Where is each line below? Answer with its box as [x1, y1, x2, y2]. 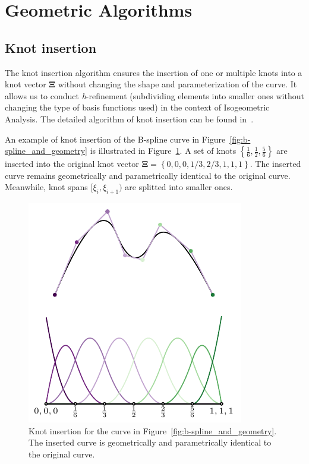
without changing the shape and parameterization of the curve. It [58, 78, 297, 90]
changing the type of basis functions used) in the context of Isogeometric [5, 101, 270, 113]
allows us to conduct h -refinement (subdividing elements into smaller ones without [5, 89, 304, 102]
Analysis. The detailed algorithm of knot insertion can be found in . [5, 112, 254, 125]
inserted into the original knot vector [5, 157, 139, 170]
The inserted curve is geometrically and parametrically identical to [29, 436, 272, 449]
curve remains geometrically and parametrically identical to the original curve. [5, 169, 291, 181]
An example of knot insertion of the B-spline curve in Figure [5, 132, 226, 145]
